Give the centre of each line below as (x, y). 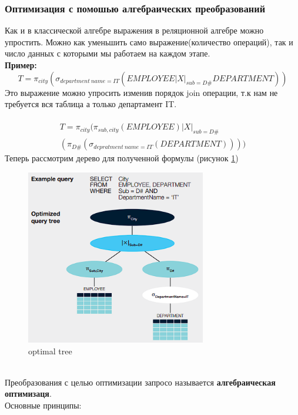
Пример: (21, 65)
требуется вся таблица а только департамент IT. (91, 104)
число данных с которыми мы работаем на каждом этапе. (108, 53)
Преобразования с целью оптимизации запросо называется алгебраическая (140, 382)
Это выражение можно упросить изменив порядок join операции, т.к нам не (141, 92)
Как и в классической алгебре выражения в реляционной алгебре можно (134, 30)
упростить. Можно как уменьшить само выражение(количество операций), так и (149, 41)
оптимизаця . (28, 394)
